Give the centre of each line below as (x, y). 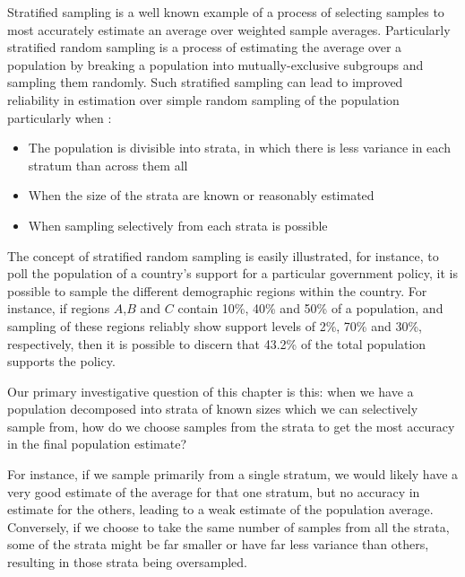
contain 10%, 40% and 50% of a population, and (310, 308)
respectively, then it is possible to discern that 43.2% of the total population (217, 343)
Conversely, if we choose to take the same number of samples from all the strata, (228, 526)
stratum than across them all (108, 165)
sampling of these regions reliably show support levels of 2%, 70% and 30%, (215, 325)
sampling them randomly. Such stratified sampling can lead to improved (205, 82)
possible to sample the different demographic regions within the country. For (217, 290)
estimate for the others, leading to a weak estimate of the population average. (220, 509)
